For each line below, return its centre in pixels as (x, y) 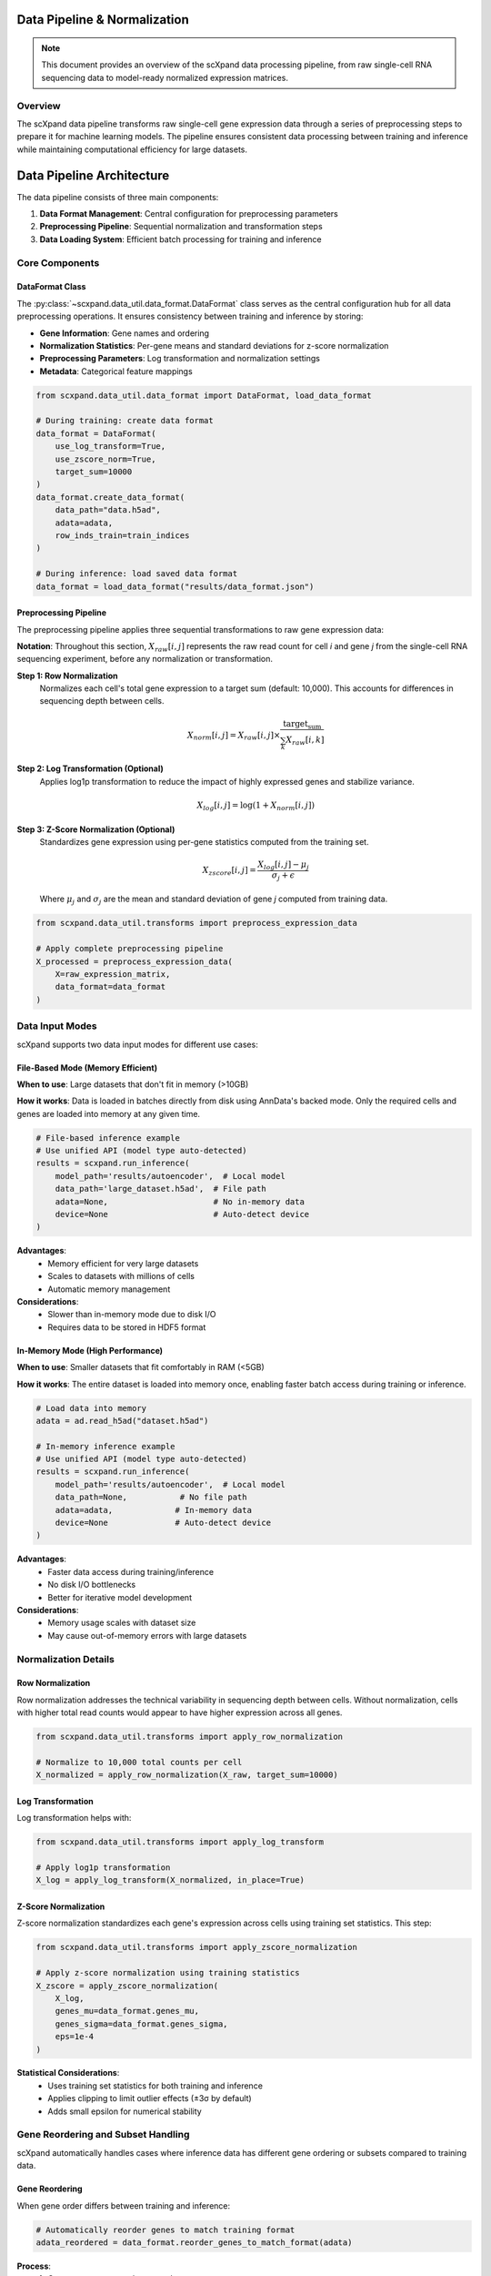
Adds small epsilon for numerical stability (125, 2111)
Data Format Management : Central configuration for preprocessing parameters (189, 214)
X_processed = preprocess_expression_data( (135, 961)
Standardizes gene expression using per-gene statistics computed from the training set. (204, 842)
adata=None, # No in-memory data (180, 1201)
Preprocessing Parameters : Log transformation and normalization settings (180, 359)
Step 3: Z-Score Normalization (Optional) (96, 829)
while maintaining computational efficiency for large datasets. (132, 149)
